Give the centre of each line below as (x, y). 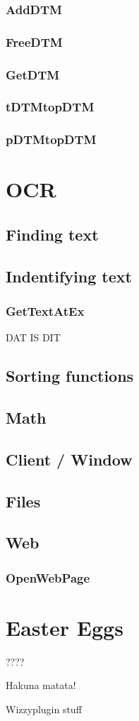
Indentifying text (69, 276)
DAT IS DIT (33, 337)
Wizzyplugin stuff (44, 709)
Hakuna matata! (41, 685)
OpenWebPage (48, 577)
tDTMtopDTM (50, 107)
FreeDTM (34, 42)
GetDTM (33, 74)
